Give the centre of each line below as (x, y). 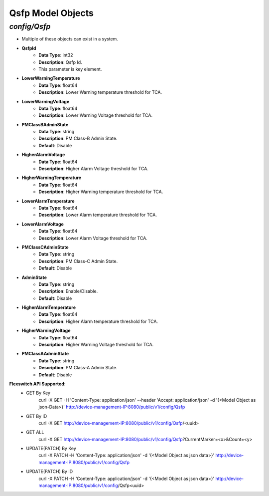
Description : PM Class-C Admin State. (78, 261)
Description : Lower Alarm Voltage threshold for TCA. (93, 238)
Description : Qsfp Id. (60, 62)
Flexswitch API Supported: (37, 384)
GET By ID (37, 416)
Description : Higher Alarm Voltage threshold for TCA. (94, 169)
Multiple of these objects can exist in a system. (70, 39)
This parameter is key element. (70, 69)
